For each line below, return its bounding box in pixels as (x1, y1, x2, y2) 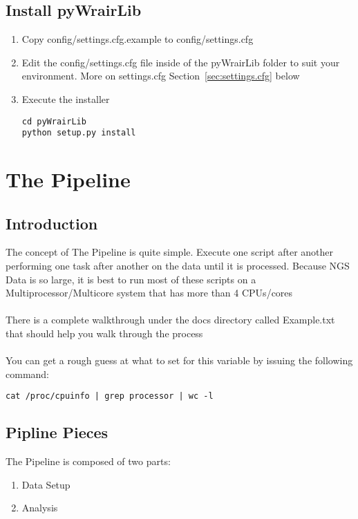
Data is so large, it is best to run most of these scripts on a (6, 272, 256, 286)
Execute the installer (21, 91, 110, 106)
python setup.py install (21, 128, 136, 138)
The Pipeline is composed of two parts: (6, 454, 171, 469)
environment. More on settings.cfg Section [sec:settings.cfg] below (21, 68, 300, 83)
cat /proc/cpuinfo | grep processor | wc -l (6, 391, 214, 402)
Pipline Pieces (6, 422, 109, 443)
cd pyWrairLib (21, 116, 86, 126)
